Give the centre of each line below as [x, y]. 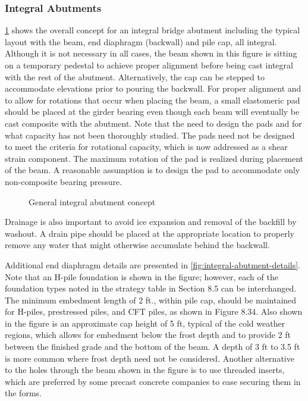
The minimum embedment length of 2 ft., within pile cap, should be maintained [151, 300]
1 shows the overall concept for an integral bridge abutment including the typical [153, 30]
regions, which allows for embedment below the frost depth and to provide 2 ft [148, 335]
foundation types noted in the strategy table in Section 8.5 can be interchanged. [151, 288]
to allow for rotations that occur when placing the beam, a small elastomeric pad [153, 100]
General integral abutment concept [92, 201]
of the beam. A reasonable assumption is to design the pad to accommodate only [153, 170]
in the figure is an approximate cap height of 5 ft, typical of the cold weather [145, 323]
